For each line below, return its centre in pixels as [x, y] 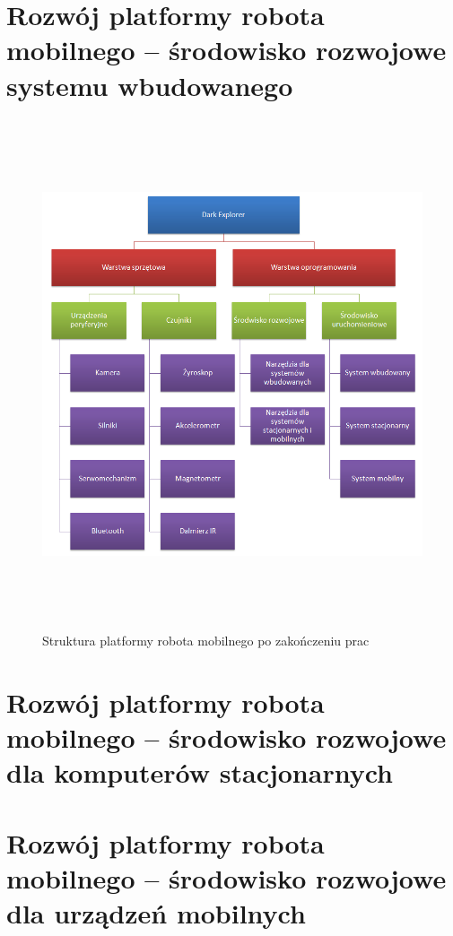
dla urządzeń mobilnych [156, 912]
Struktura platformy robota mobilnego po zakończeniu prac [206, 641]
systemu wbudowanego [150, 85]
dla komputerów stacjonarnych [200, 772]
